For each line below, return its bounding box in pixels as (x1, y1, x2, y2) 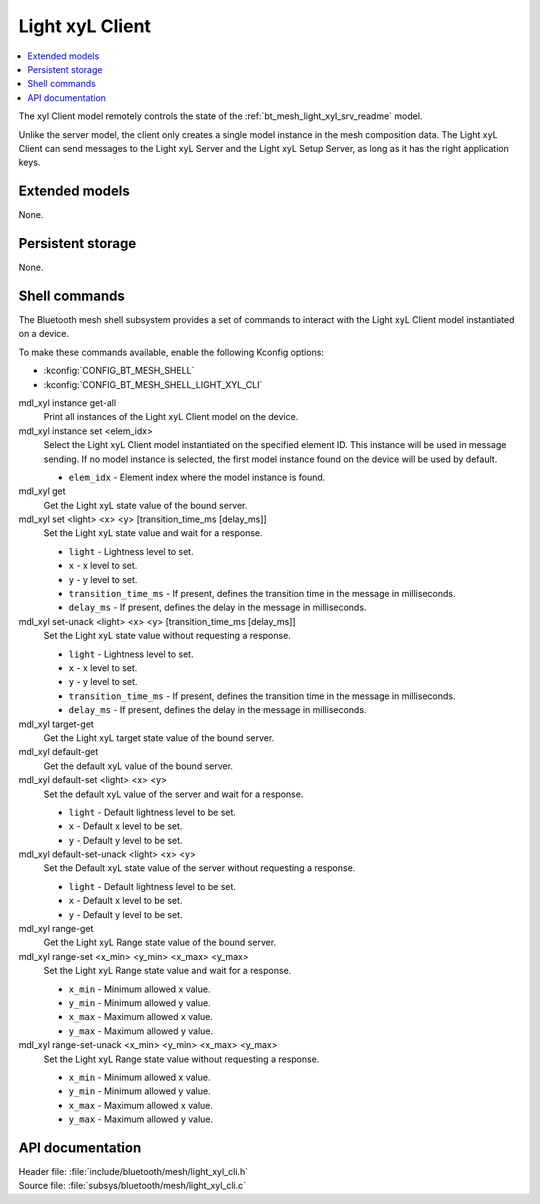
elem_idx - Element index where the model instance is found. (68, 471, 326, 483)
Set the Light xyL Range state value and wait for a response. (43, 965, 292, 977)
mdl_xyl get (18, 485, 66, 497)
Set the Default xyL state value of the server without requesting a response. (43, 862, 356, 874)
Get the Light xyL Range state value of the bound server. (43, 936, 277, 949)
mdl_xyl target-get (18, 718, 94, 730)
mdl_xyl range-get (18, 923, 94, 935)
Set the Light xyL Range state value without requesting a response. (43, 1053, 320, 1065)
